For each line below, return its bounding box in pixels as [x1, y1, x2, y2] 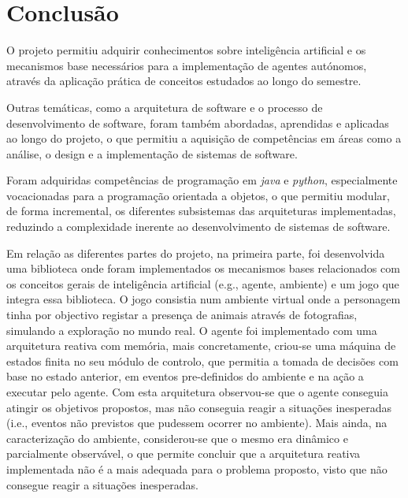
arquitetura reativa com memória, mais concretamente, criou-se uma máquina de [6, 337, 396, 354]
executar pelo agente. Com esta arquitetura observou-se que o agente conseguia [6, 384, 388, 400]
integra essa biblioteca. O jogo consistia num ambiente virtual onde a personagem [6, 291, 401, 307]
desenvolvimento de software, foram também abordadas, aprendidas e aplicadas [6, 114, 389, 131]
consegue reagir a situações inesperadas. [6, 476, 198, 492]
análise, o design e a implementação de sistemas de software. [6, 145, 298, 162]
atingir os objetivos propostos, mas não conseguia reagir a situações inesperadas [6, 399, 392, 415]
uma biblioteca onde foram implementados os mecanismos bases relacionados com [6, 260, 400, 277]
